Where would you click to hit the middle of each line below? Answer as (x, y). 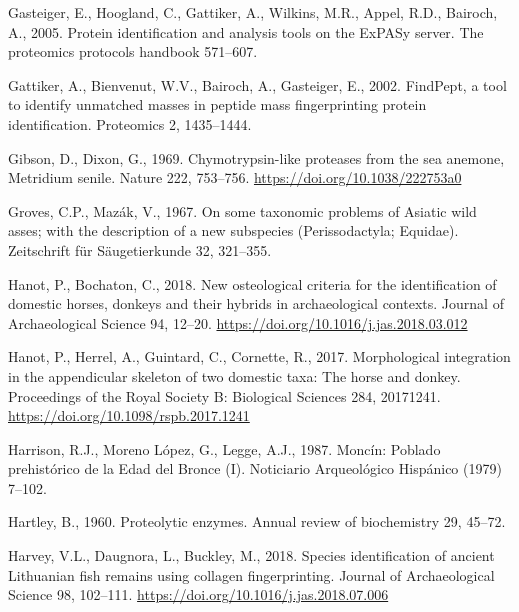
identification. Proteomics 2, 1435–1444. (130, 123)
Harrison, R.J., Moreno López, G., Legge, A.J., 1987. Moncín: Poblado (224, 448)
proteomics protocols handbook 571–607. (133, 51)
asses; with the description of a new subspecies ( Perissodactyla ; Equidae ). (233, 230)
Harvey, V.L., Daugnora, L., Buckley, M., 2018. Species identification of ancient (251, 555)
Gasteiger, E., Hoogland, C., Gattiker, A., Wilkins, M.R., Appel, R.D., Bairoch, (253, 12)
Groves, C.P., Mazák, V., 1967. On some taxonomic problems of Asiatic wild (242, 210)
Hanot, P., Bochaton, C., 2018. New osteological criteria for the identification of (252, 283)
